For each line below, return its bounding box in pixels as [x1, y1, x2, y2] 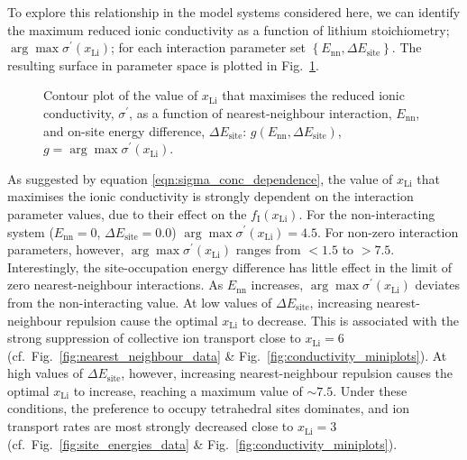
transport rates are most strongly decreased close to [7, 417, 294, 436]
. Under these [333, 381, 407, 400]
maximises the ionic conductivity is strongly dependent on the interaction [7, 187, 414, 206]
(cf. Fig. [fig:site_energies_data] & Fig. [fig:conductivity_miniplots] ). [7, 434, 398, 453]
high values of [7, 363, 84, 382]
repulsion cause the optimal [66, 310, 218, 329]
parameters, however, [7, 240, 124, 259]
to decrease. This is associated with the [242, 310, 459, 329]
